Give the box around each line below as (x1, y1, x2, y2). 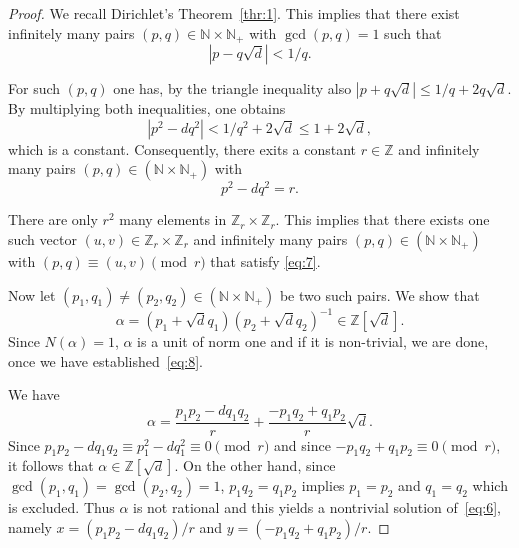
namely (8, 517, 52, 537)
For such (8, 78, 61, 99)
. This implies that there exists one (275, 209, 490, 230)
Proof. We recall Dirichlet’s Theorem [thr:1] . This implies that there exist (8, 3, 460, 23)
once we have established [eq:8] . (8, 350, 203, 371)
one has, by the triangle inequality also (113, 78, 352, 99)
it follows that (8, 455, 94, 476)
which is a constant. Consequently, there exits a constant (8, 138, 357, 159)
